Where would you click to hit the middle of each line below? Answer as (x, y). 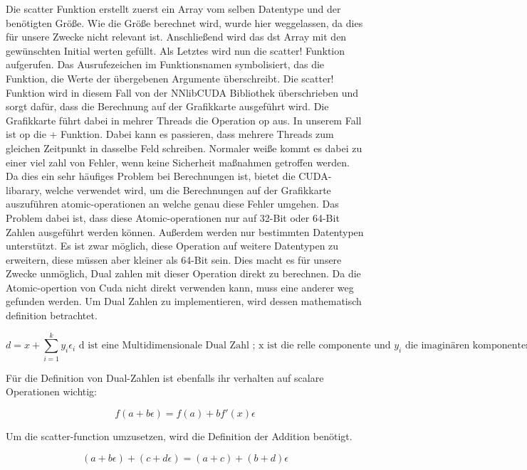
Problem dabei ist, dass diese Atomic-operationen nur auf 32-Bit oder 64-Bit (173, 217)
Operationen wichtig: (52, 391)
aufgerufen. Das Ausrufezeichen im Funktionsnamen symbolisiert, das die (165, 64)
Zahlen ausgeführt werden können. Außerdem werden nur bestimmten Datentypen (185, 231)
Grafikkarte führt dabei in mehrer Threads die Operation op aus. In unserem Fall (184, 120)
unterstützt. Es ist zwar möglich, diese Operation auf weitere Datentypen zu (172, 246)
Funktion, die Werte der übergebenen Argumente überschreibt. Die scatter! (170, 78)
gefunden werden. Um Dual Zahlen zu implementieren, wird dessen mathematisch (184, 301)
